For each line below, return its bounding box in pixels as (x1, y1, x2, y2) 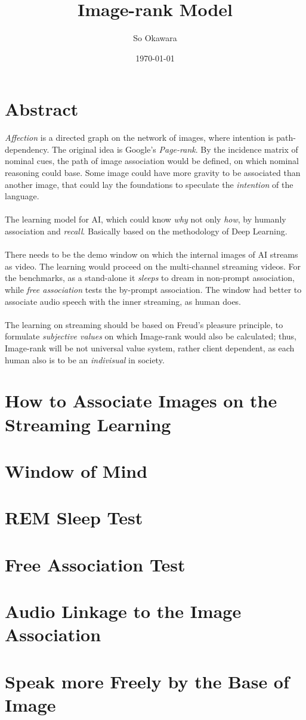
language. (5, 190, 39, 202)
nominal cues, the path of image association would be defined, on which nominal (5, 154, 299, 167)
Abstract (5, 97, 79, 121)
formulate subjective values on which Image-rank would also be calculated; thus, (5, 330, 296, 342)
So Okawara (133, 32, 177, 44)
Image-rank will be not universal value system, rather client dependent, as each (5, 341, 295, 354)
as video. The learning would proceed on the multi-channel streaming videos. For (5, 259, 301, 272)
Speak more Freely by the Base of (5, 669, 289, 693)
